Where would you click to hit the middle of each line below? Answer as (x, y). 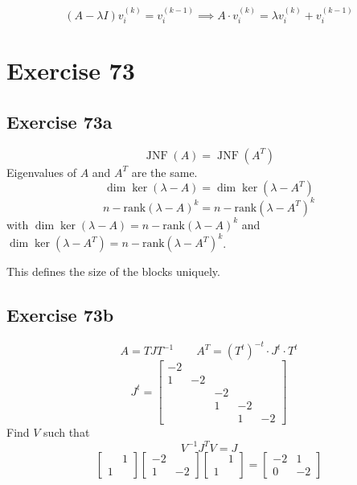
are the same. (164, 172)
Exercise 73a (59, 121)
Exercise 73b (60, 314)
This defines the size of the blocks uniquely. (113, 271)
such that (67, 432)
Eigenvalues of (41, 172)
